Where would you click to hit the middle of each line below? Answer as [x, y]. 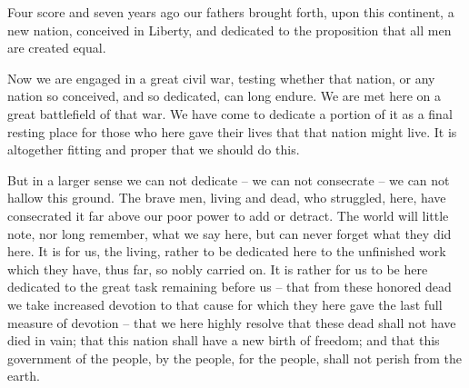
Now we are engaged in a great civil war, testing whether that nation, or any [221, 78]
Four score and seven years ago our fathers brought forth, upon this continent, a [231, 12]
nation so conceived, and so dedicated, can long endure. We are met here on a [225, 96]
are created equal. [57, 48]
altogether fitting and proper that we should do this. [154, 149]
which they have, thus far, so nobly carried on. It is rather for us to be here [218, 269]
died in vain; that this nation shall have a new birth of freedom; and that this [224, 340]
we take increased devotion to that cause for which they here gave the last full [225, 304]
